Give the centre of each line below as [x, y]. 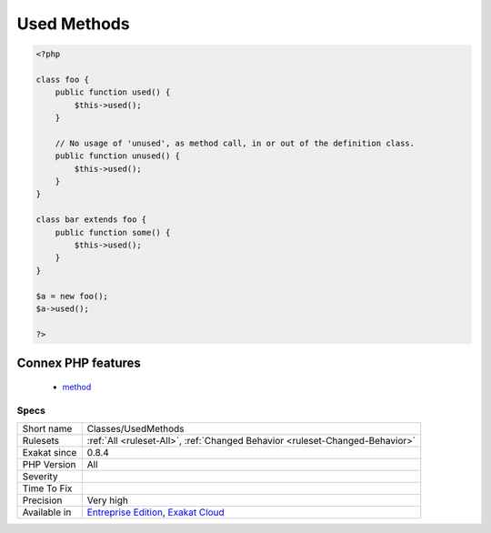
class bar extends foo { [91, 220]
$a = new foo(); [72, 296]
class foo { [63, 79]
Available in [47, 512]
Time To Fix [47, 488]
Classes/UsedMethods [136, 428]
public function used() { [113, 92]
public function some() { [113, 232]
